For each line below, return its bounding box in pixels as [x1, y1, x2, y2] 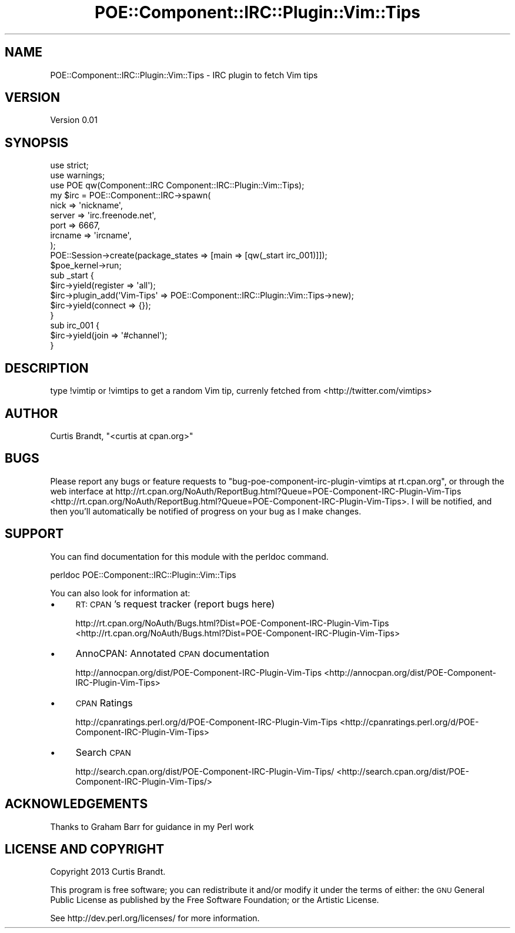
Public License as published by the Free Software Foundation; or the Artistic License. [50, 895, 379, 905]
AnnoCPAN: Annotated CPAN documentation [75, 647, 269, 659]
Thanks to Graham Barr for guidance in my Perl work [50, 821, 254, 832]
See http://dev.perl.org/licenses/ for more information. [50, 913, 260, 924]
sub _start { [50, 270, 94, 281]
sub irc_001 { [50, 320, 100, 331]
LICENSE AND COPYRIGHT [5, 841, 165, 856]
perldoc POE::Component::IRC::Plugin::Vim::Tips [50, 569, 236, 580]
